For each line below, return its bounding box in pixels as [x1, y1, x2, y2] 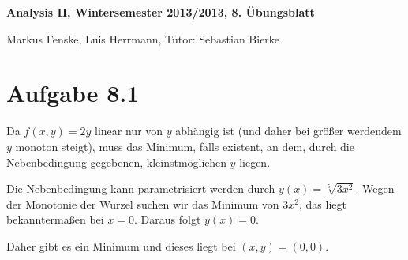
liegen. [239, 153, 271, 170]
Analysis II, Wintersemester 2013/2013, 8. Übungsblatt [6, 4, 315, 20]
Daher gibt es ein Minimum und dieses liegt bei [6, 237, 236, 254]
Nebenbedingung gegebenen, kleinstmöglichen [6, 153, 226, 170]
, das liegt [299, 195, 346, 212]
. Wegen [355, 180, 395, 197]
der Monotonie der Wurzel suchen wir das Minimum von [6, 195, 279, 212]
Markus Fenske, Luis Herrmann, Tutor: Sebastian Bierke [6, 30, 280, 47]
